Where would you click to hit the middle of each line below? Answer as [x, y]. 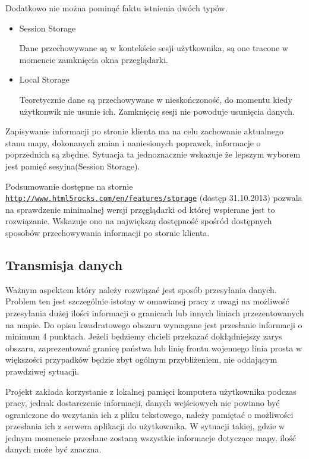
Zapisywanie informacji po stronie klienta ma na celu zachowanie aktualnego [145, 131]
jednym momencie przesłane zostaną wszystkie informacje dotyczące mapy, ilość [151, 437]
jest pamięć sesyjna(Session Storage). [73, 166]
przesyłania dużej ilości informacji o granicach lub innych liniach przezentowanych [155, 312]
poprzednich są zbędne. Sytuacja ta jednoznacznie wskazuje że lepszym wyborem [153, 154]
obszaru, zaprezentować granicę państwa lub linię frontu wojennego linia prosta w [154, 348]
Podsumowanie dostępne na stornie [69, 186]
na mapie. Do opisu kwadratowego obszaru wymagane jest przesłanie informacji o [154, 324]
